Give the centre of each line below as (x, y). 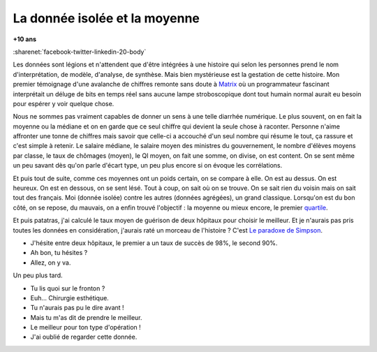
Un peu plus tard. (38, 275)
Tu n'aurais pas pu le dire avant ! (77, 308)
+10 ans (24, 39)
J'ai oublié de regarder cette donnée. (84, 337)
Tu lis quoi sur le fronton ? (68, 288)
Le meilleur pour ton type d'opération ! (86, 328)
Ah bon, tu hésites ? (59, 253)
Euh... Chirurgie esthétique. (70, 298)
